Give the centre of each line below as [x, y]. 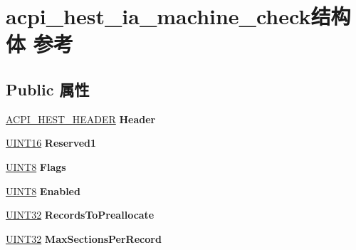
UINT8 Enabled [43, 191]
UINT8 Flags [36, 166]
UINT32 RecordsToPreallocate [80, 215]
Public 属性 [48, 89]
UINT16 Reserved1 [51, 143]
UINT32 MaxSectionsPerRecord [84, 238]
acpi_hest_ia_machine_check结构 [178, 16]
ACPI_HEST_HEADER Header [81, 119]
